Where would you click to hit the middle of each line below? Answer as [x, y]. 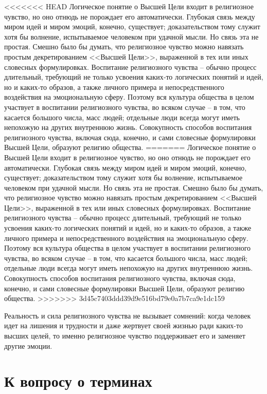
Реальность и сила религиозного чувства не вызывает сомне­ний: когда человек [128, 315]
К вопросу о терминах [78, 381]
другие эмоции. [28, 345]
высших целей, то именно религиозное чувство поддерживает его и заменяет [125, 335]
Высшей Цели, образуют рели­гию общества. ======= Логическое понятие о [130, 147]
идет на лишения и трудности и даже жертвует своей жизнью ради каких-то [123, 325]
